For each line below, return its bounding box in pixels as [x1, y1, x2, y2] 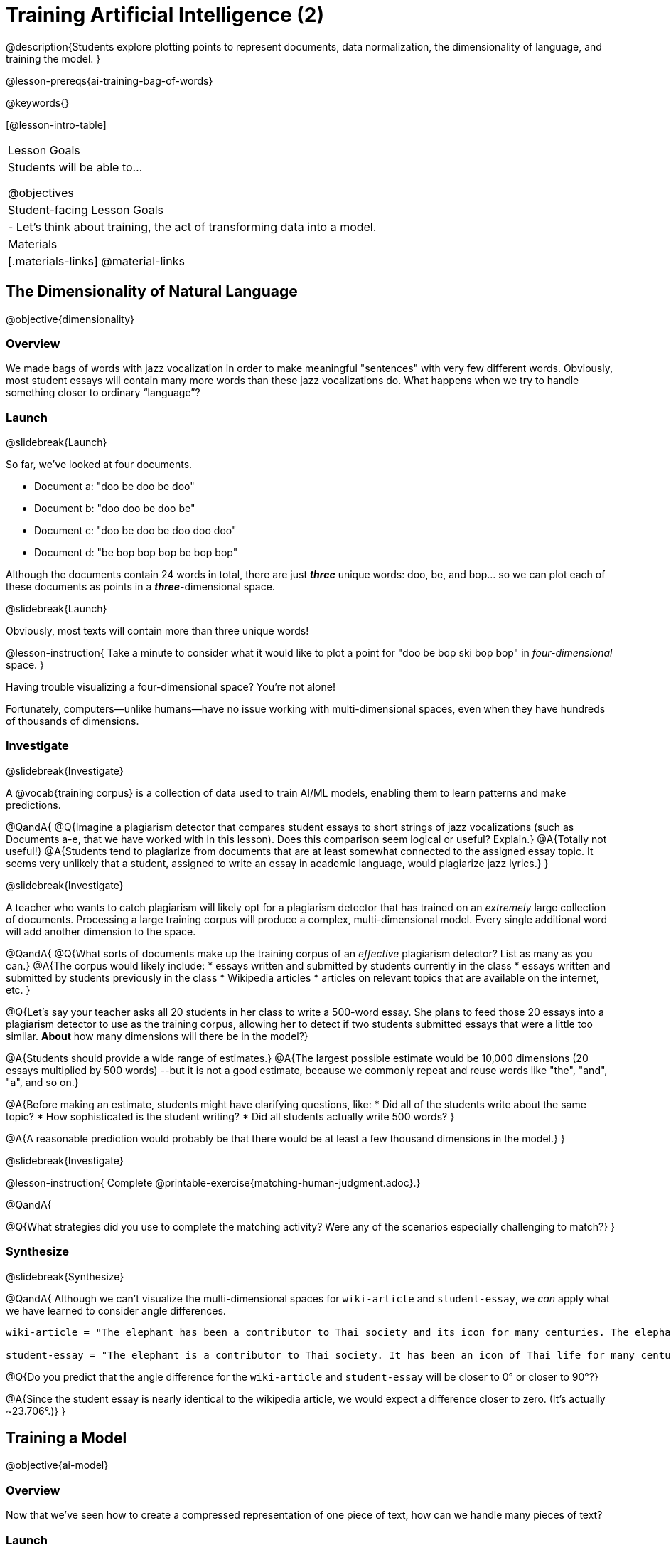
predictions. [6, 798, 61, 811]
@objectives [8, 185, 74, 200]
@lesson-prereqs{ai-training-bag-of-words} [6, 74, 213, 87]
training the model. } [6, 52, 101, 65]
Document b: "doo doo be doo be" [34, 502, 195, 515]
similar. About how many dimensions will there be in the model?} [6, 1029, 308, 1042]
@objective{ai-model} [6, 1459, 109, 1472]
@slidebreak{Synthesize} [6, 1270, 124, 1283]
